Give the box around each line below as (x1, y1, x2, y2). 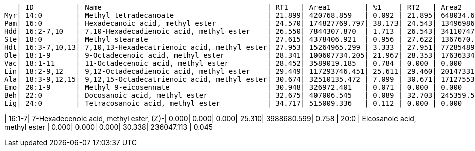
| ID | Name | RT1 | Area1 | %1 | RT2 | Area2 (17, 3, 462, 11)
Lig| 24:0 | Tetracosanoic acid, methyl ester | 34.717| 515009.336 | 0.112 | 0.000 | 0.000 (4, 99, 462, 107)
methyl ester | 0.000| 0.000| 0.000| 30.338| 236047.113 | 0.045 (4, 123, 213, 131)
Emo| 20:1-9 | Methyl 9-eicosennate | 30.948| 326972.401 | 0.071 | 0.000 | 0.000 (4, 83, 462, 91)
